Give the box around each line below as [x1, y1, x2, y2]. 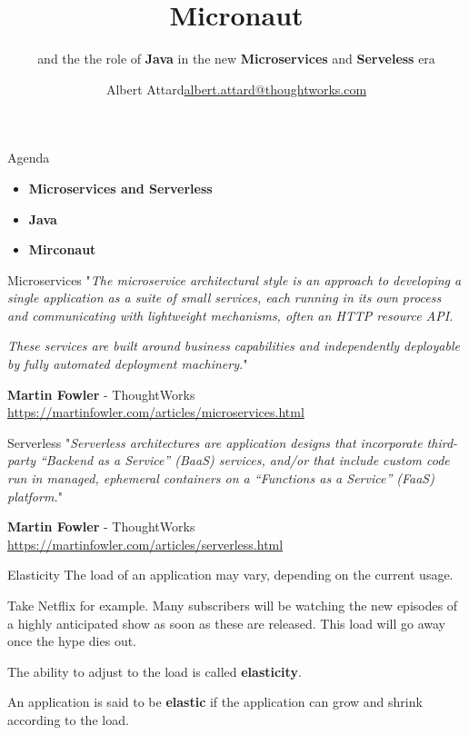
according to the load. [7, 710, 129, 729]
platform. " [7, 486, 63, 505]
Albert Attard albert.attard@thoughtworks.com [105, 79, 367, 98]
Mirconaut [28, 240, 96, 259]
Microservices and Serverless [28, 178, 213, 197]
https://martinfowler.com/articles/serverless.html [7, 534, 284, 553]
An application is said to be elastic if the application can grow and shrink [7, 692, 423, 711]
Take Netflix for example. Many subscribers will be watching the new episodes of [7, 596, 458, 614]
